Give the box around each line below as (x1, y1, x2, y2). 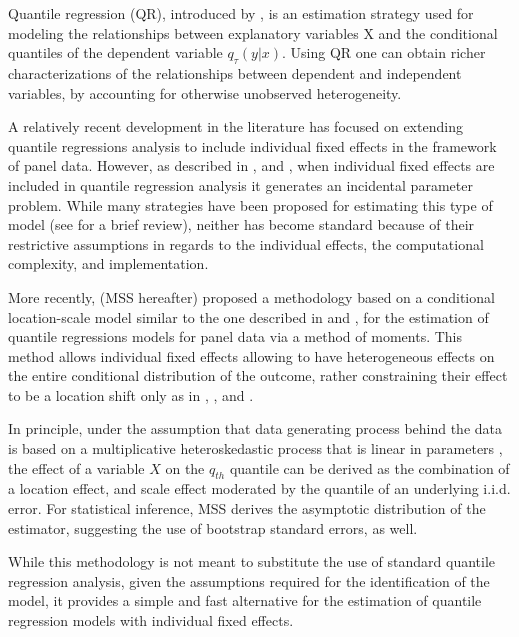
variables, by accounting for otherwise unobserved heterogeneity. (8, 82, 402, 103)
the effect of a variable (8, 457, 145, 478)
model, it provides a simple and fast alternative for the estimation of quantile (8, 590, 482, 611)
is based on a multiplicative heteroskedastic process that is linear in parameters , (8, 438, 503, 459)
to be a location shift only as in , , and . (8, 384, 254, 405)
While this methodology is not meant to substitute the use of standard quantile (8, 551, 496, 572)
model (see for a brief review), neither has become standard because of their (8, 214, 475, 235)
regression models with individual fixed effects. (8, 610, 294, 631)
